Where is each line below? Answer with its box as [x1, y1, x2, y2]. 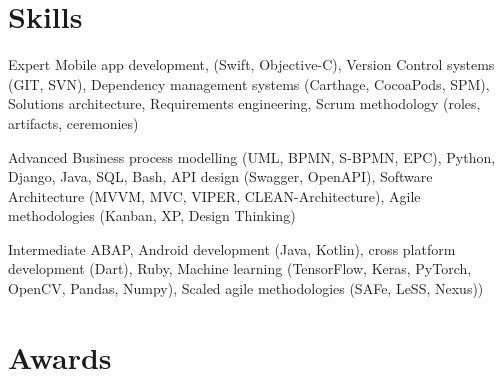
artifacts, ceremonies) [8, 112, 139, 133]
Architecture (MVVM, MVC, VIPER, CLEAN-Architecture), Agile [8, 185, 421, 206]
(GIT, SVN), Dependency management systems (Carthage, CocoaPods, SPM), [8, 73, 490, 94]
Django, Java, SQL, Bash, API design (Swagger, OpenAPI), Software [8, 166, 433, 187]
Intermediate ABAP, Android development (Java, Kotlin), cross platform [8, 238, 456, 259]
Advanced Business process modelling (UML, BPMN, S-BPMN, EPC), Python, [8, 146, 496, 167]
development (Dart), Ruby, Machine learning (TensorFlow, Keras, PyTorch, [8, 258, 472, 279]
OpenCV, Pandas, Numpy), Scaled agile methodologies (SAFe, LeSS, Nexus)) [8, 278, 484, 299]
